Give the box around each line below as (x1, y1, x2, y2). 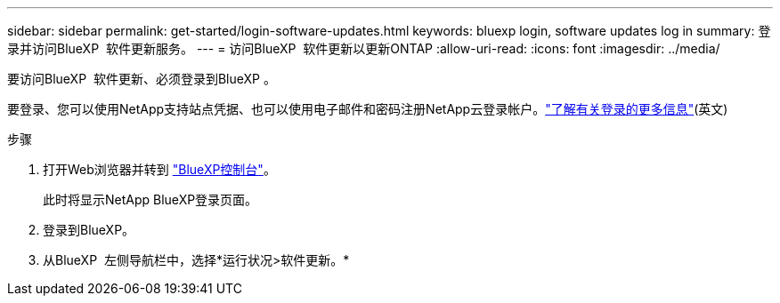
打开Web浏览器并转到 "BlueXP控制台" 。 (43, 162, 276, 177)
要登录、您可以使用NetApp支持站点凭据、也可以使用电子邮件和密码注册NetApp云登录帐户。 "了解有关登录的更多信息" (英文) (7, 101, 728, 116)
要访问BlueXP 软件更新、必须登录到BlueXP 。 (7, 71, 276, 86)
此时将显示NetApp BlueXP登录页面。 (43, 192, 258, 207)
